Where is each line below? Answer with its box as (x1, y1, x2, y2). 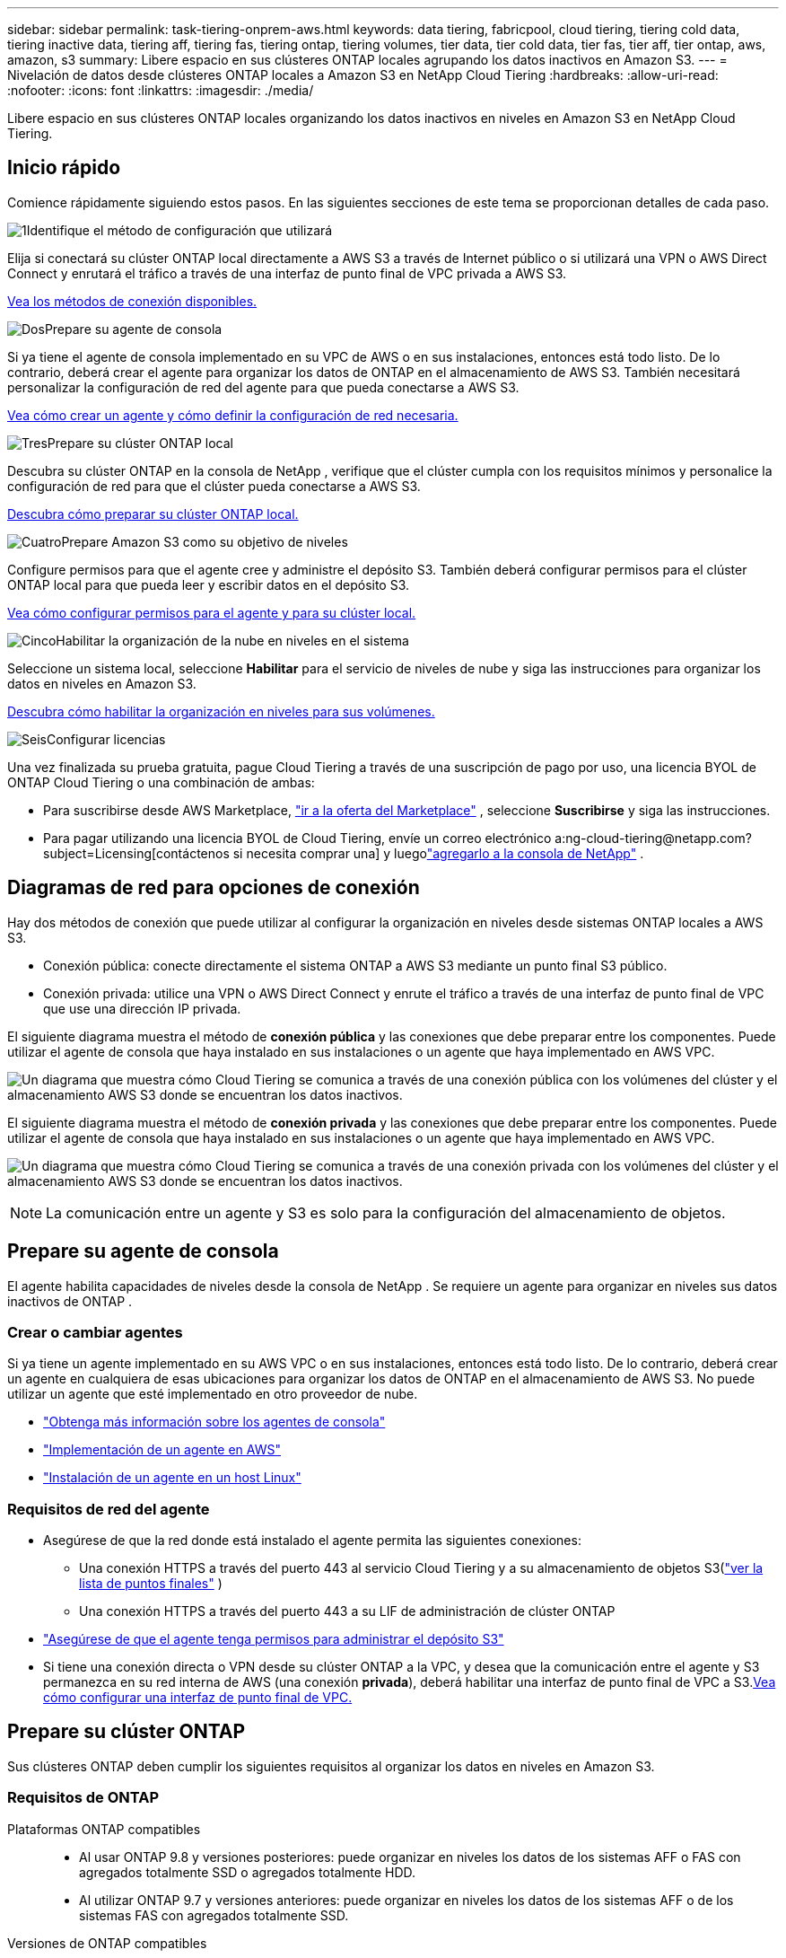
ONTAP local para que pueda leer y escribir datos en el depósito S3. (7, 576, 410, 593)
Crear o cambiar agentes (7, 1322, 183, 1341)
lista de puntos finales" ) (79, 1576, 223, 1592)
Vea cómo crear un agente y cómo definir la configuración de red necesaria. (7, 407, 458, 423)
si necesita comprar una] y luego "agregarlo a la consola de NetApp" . (232, 845, 644, 861)
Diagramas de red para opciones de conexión (7, 876, 420, 900)
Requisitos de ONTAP (7, 1788, 160, 1807)
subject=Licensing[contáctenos (43, 845, 230, 861)
